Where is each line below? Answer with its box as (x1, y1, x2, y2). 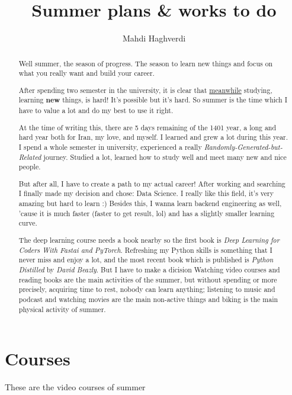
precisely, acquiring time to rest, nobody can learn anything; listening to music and (18, 284, 275, 294)
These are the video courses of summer (5, 381, 146, 393)
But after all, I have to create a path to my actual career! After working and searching (18, 178, 285, 188)
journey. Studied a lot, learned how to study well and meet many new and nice (43, 152, 287, 162)
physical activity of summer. (18, 304, 106, 314)
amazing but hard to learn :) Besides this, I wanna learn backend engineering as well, (18, 198, 282, 208)
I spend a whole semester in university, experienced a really (18, 142, 202, 152)
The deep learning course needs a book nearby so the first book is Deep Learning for (18, 235, 280, 245)
